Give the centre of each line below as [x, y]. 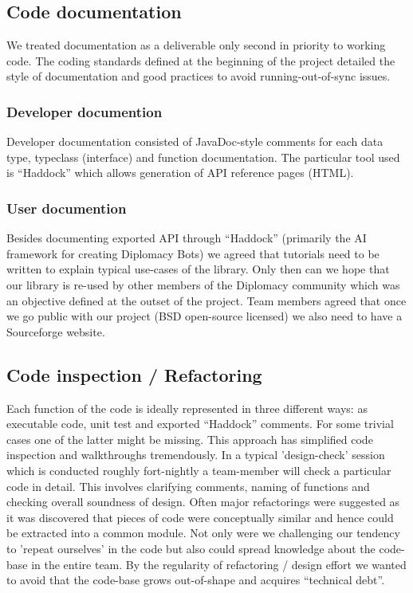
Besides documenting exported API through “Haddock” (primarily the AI [187, 238]
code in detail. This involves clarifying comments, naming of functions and [188, 486]
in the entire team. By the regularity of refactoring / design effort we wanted [219, 564]
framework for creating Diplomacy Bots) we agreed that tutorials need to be [193, 253]
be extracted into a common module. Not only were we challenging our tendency [203, 533]
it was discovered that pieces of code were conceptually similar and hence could [200, 517]
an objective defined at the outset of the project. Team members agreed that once [206, 300]
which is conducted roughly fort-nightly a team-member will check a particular [199, 470]
